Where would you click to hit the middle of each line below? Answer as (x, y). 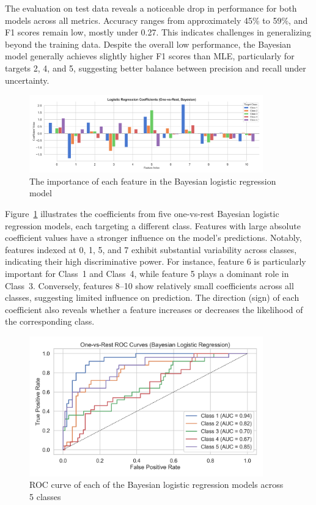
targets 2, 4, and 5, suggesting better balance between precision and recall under (156, 68)
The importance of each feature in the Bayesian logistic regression (153, 181)
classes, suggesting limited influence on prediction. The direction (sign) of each (152, 297)
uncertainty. (27, 80)
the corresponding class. (50, 321)
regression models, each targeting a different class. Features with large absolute (153, 225)
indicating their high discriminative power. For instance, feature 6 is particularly (156, 261)
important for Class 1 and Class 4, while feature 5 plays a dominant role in (147, 273)
